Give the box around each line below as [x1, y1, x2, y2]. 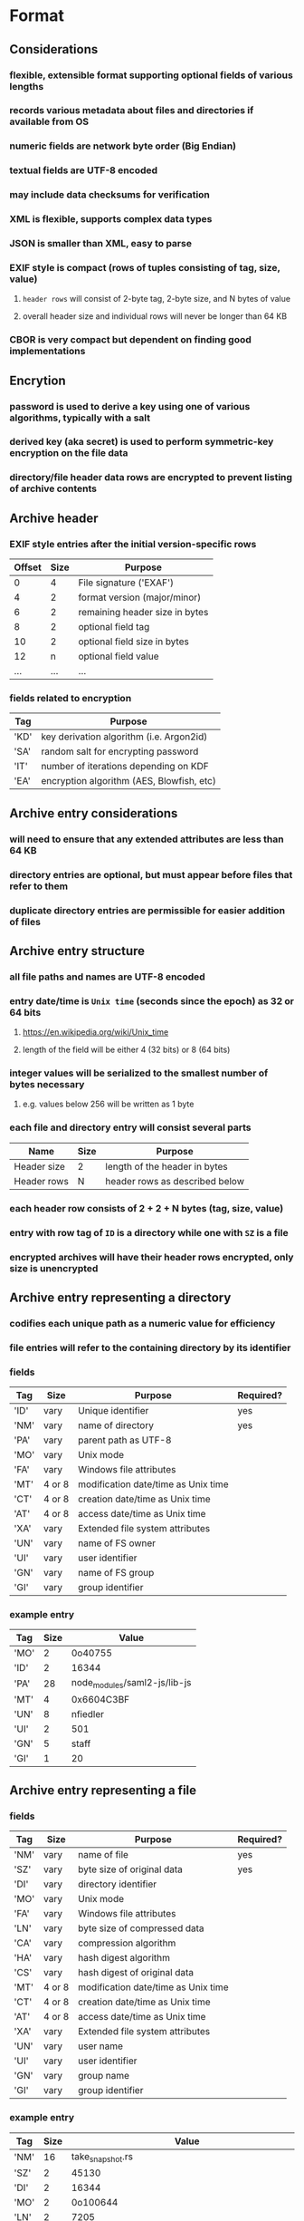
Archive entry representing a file [9, 1782, 197, 1798]
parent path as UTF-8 [78, 1434, 172, 1446]
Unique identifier [78, 1405, 149, 1417]
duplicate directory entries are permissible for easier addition [9, 903, 286, 916]
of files [9, 915, 41, 928]
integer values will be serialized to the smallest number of [9, 1067, 269, 1079]
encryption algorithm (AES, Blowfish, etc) [40, 775, 217, 787]
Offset [14, 561, 43, 574]
